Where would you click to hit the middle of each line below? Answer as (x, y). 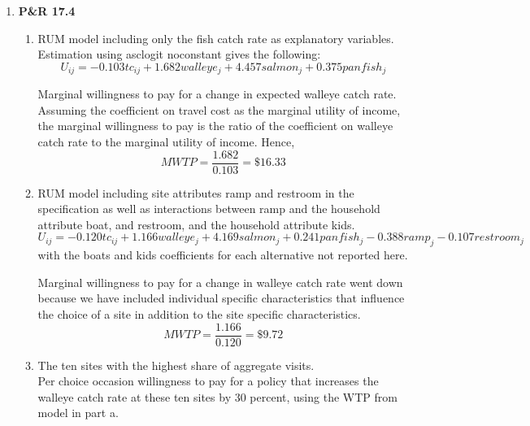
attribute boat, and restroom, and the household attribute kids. (196, 224)
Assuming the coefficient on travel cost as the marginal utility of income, (219, 109)
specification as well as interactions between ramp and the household (209, 209)
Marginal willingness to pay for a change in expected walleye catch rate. (217, 94)
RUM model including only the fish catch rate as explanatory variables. (216, 38)
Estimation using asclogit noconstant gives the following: (179, 54)
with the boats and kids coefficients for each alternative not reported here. (223, 255)
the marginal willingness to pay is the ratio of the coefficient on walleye (215, 126)
